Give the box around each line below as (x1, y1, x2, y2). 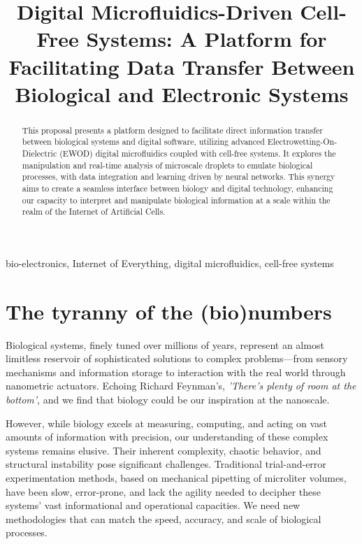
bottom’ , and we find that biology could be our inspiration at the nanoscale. (6, 392, 330, 407)
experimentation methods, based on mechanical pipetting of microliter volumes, (6, 471, 347, 485)
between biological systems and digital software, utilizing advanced (22, 136, 265, 148)
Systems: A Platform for (86, 24, 327, 53)
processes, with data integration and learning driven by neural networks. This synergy (22, 171, 335, 182)
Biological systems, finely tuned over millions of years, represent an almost (6, 337, 324, 352)
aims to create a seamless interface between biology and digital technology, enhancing (22, 182, 333, 194)
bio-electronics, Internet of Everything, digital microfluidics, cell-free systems (6, 255, 334, 270)
